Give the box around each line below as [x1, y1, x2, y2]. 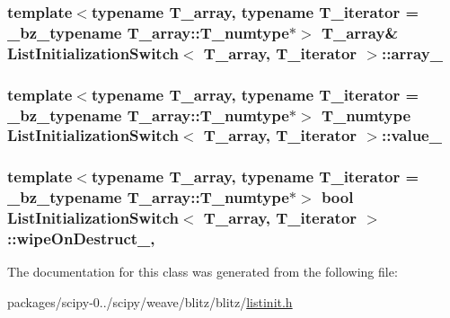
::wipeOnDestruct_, [7, 227, 155, 250]
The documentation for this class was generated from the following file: [7, 262, 398, 281]
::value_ [381, 124, 442, 146]
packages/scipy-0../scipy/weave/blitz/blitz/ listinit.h [7, 292, 293, 311]
